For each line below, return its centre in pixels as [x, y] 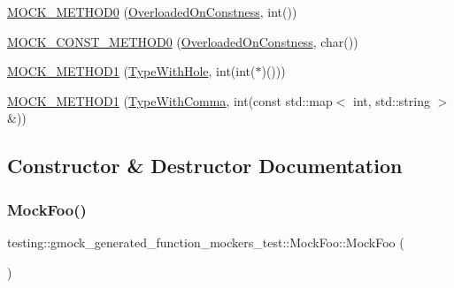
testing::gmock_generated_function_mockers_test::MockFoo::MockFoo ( [206, 242]
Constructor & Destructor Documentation [205, 166]
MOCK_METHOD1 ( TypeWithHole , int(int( [131, 71]
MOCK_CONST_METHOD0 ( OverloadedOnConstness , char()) [183, 41]
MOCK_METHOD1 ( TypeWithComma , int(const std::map [170, 100]
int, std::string [392, 100]
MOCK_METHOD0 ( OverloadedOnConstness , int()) [152, 11]
